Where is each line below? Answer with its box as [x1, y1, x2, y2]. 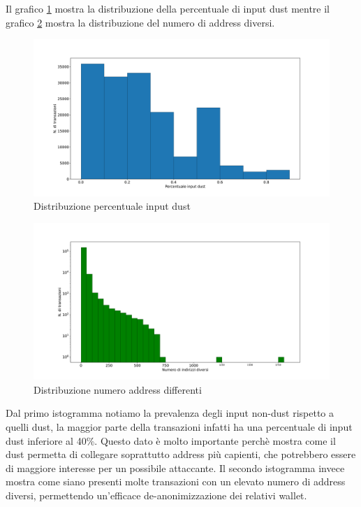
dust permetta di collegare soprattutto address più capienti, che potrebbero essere [6, 447, 356, 462]
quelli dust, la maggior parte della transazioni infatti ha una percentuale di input [6, 420, 353, 434]
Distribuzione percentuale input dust [34, 199, 191, 213]
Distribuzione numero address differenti [34, 382, 202, 397]
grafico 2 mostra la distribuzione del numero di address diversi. [6, 15, 275, 29]
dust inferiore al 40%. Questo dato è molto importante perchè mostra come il [6, 433, 336, 448]
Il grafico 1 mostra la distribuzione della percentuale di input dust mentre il [6, 1, 330, 15]
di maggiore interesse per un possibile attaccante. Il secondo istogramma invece [6, 460, 345, 475]
